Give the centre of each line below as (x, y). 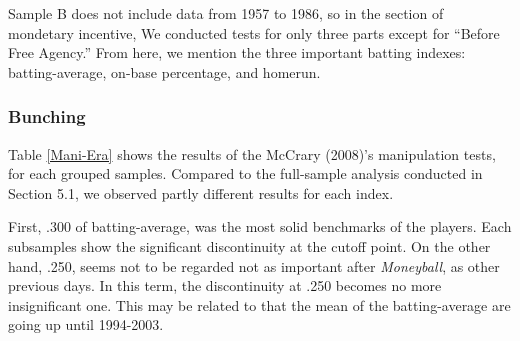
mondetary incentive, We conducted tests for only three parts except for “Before (254, 32)
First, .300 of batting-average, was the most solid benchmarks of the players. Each (260, 226)
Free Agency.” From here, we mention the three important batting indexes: (237, 52)
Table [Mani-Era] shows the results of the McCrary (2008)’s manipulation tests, (252, 153)
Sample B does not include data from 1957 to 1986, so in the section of (226, 13)
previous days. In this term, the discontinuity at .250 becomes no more (225, 285)
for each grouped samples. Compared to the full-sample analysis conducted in (245, 173)
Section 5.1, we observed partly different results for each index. (201, 192)
